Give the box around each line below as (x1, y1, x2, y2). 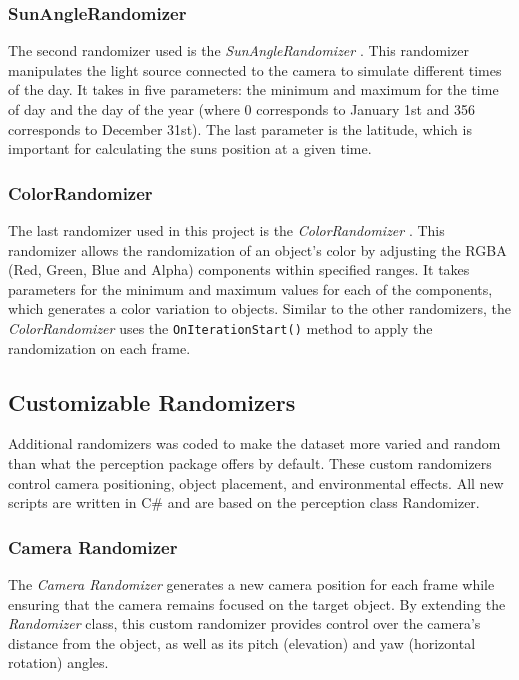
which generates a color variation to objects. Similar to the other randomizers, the (8, 298, 511, 319)
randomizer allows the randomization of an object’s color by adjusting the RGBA (8, 239, 507, 260)
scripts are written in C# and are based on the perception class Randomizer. (8, 492, 480, 513)
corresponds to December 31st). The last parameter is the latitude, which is (8, 118, 472, 139)
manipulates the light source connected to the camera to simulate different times (8, 59, 502, 80)
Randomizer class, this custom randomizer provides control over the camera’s (8, 613, 481, 634)
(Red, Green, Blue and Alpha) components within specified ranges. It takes (8, 259, 470, 280)
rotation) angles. (8, 652, 109, 673)
